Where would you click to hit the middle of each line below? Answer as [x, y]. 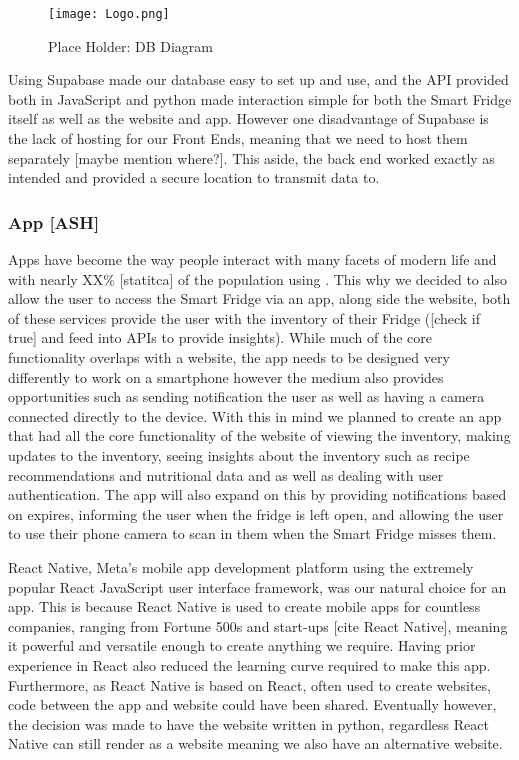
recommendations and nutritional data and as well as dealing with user [226, 474]
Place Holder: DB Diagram [130, 45]
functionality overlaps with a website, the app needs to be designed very [229, 357]
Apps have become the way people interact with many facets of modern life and [252, 259]
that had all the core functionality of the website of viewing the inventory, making [259, 435]
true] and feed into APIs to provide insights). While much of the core [220, 337]
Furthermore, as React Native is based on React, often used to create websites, [249, 684]
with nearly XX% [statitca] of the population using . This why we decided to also [257, 278]
